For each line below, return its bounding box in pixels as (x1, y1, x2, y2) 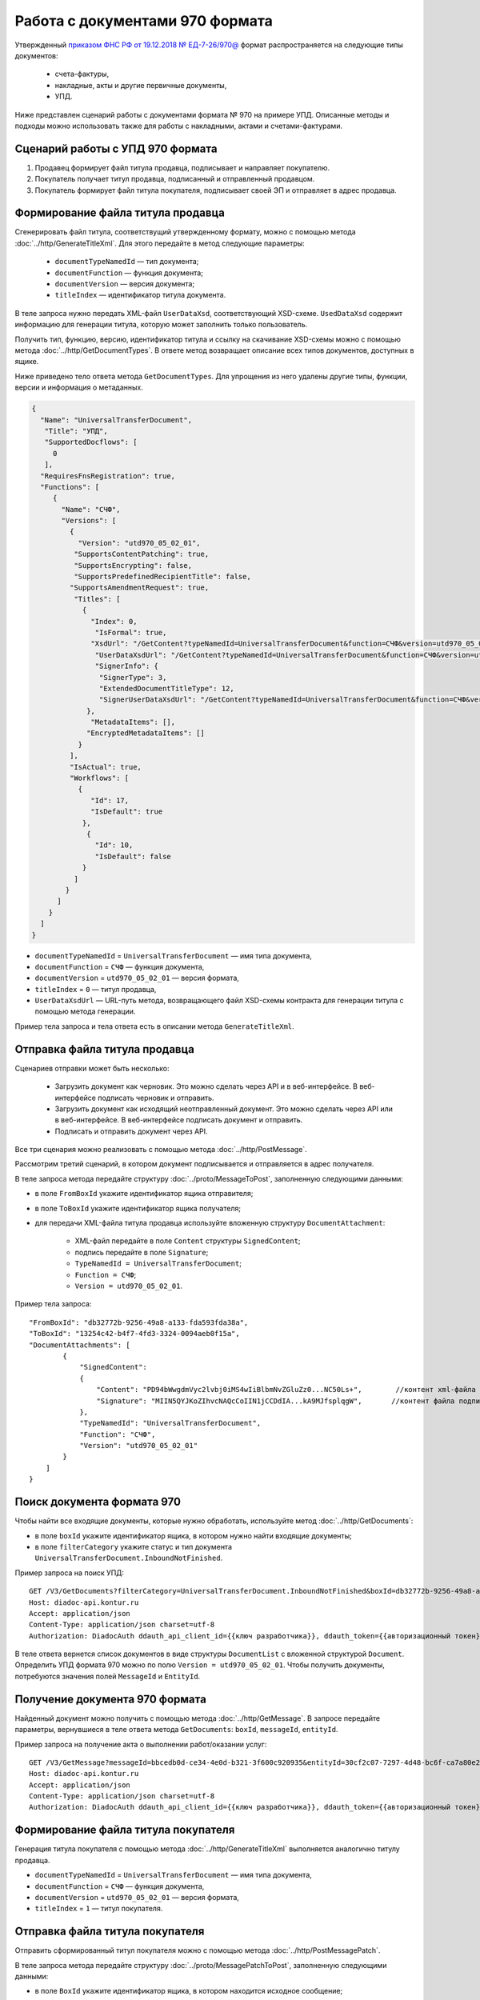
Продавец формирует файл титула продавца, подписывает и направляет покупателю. (34, 162, 330, 172)
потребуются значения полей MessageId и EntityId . (14, 1671, 201, 1681)
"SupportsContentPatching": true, (73, 550, 210, 559)
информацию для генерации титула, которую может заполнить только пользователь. (14, 320, 308, 330)
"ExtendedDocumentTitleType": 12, (98, 684, 235, 693)
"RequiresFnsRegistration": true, (40, 471, 176, 480)
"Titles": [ (73, 594, 121, 603)
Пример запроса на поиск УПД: (14, 1568, 124, 1578)
